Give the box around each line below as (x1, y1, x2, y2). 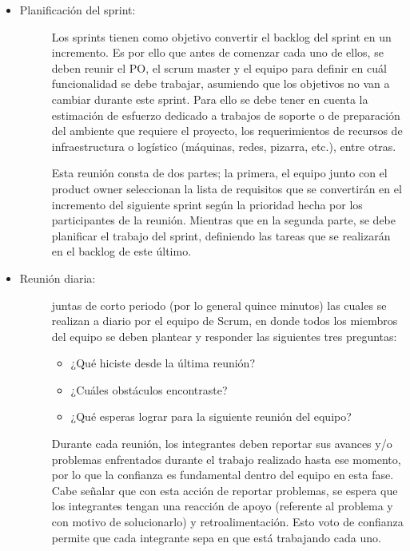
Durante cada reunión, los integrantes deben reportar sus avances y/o (51, 435, 392, 452)
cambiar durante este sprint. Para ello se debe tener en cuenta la (51, 90, 368, 107)
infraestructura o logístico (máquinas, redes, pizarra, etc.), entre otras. (51, 137, 396, 154)
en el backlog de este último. (51, 243, 192, 260)
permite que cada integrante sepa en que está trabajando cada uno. (51, 529, 381, 545)
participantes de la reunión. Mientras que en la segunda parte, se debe (51, 212, 396, 228)
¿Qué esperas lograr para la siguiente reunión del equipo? (70, 408, 352, 425)
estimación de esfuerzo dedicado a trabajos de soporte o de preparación (51, 106, 400, 123)
